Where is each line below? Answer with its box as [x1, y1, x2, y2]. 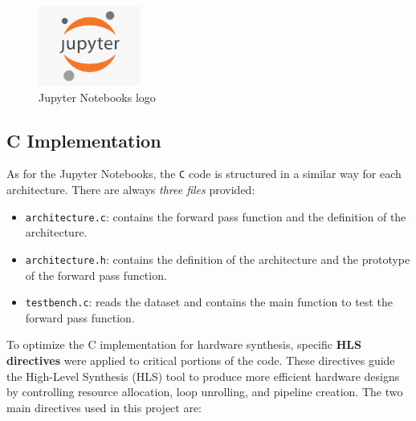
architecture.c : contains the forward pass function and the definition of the [25, 208, 406, 225]
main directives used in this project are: [6, 399, 202, 415]
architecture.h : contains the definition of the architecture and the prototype [25, 250, 410, 267]
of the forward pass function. [25, 266, 167, 283]
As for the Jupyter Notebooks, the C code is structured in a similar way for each [6, 165, 402, 182]
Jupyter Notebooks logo [39, 88, 156, 105]
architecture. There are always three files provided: [6, 181, 255, 198]
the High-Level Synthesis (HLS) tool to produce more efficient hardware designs [6, 367, 400, 384]
